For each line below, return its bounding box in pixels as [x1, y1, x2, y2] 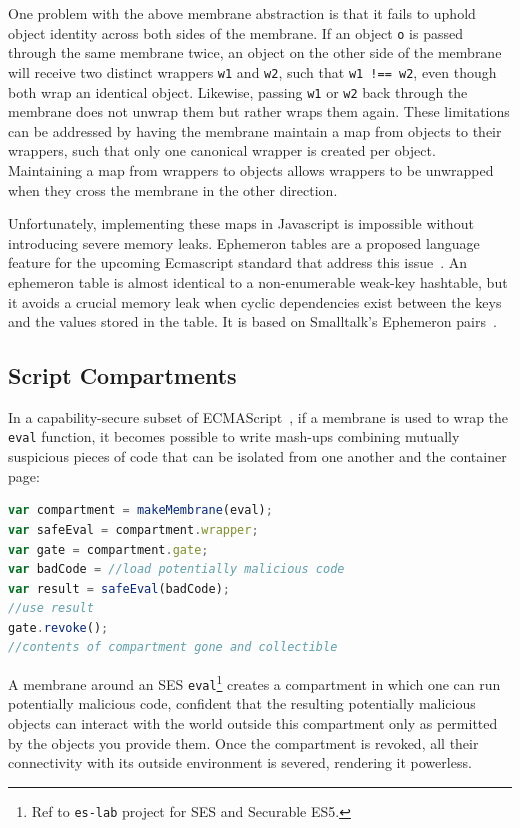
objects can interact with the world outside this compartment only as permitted [8, 712, 498, 733]
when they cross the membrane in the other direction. [8, 179, 338, 200]
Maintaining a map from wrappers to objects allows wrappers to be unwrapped [8, 159, 494, 180]
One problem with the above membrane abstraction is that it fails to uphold [8, 3, 476, 23]
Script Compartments [8, 360, 237, 391]
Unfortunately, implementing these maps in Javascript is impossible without [8, 213, 474, 234]
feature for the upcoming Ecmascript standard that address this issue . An [8, 252, 468, 273]
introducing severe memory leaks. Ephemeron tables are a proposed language [8, 232, 480, 253]
